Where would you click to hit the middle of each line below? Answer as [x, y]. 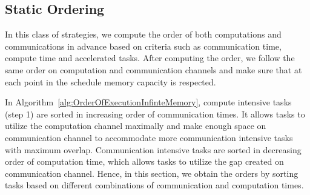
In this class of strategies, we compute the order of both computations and [143, 34]
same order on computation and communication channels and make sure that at [153, 69]
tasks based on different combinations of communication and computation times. [154, 185]
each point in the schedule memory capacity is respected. [110, 81]
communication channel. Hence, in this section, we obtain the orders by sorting [152, 173]
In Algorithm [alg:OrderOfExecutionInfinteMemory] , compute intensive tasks [148, 102]
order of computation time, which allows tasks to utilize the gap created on [144, 161]
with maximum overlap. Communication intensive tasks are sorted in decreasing [153, 149]
